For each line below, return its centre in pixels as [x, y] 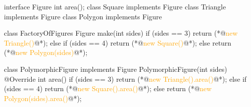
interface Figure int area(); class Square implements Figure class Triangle [115, 6]
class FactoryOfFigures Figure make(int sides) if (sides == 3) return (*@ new [121, 33]
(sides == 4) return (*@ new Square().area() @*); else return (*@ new [108, 88]
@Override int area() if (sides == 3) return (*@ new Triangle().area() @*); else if [125, 79]
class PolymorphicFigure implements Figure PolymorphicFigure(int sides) [116, 69]
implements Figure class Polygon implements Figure [83, 16]
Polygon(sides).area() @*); [43, 98]
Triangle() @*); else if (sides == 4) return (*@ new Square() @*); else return [118, 42]
